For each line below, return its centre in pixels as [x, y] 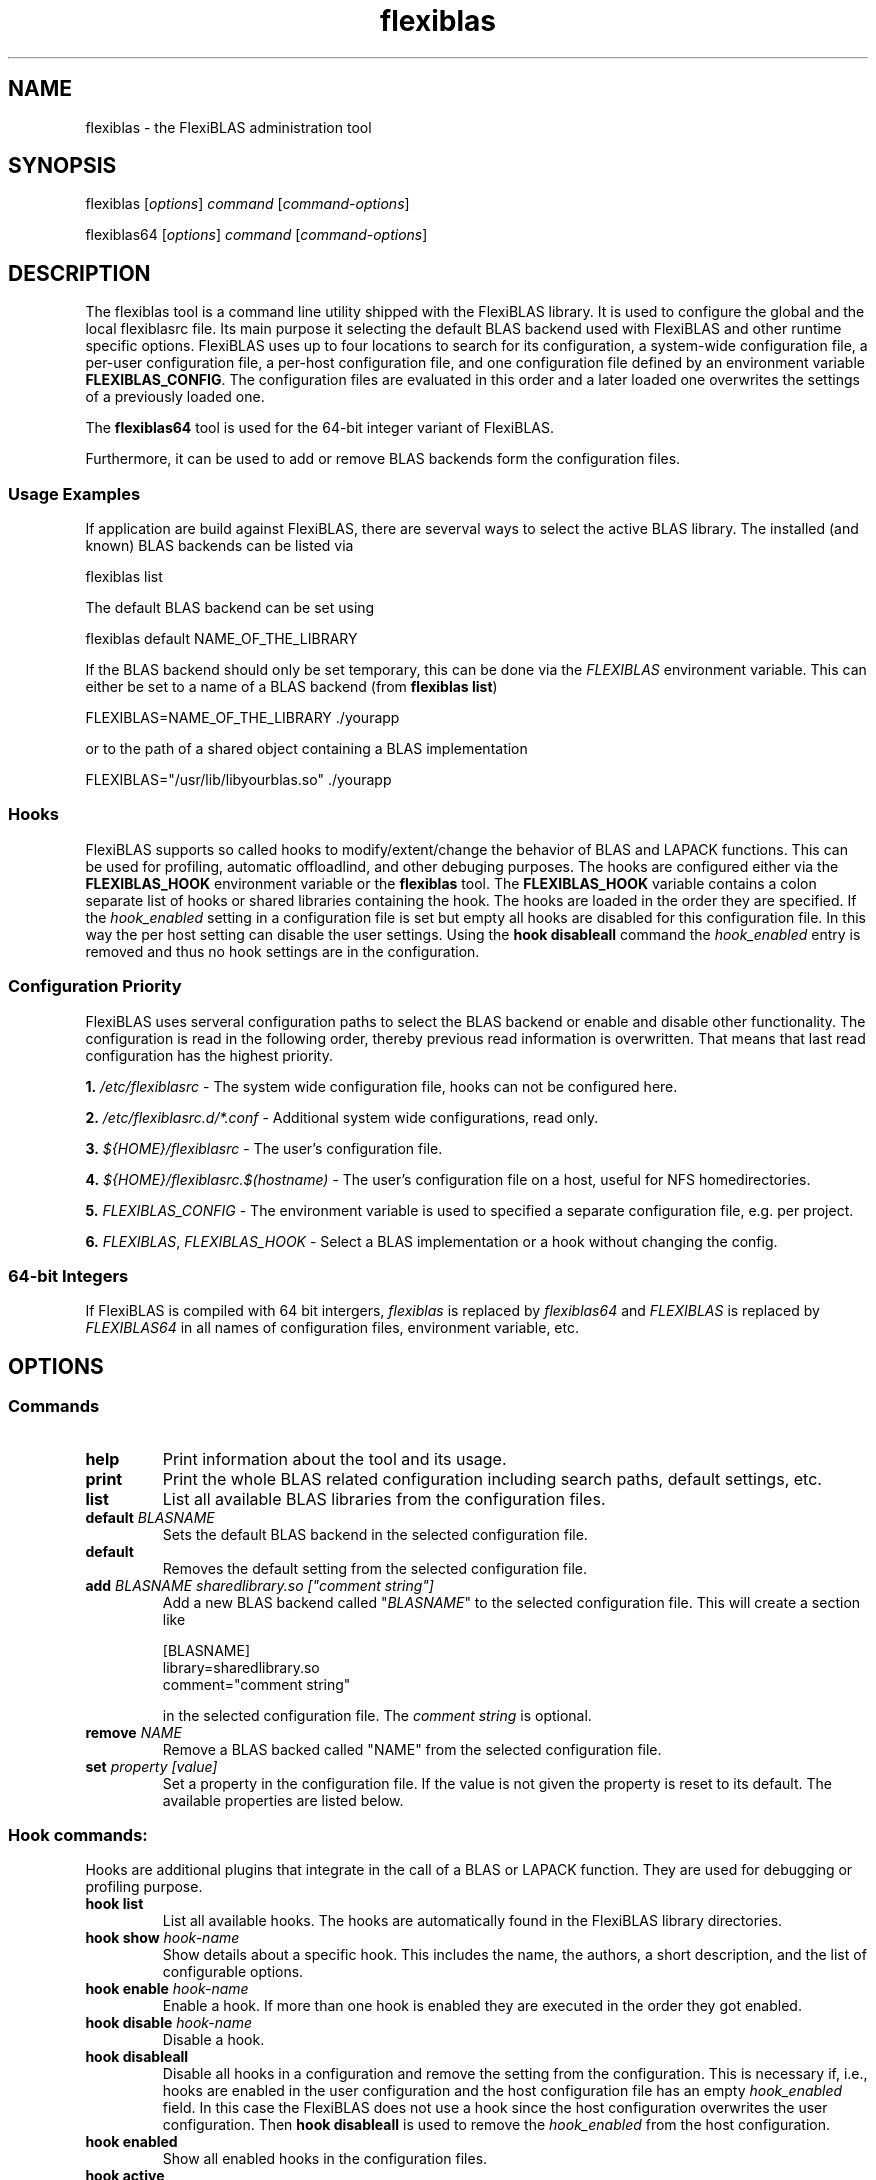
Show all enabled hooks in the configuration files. [325, 2159]
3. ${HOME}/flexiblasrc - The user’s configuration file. [264, 1148]
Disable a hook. [213, 2040]
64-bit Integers [68, 1275]
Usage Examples [74, 493]
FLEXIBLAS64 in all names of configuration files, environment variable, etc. [332, 1328]
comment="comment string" [256, 1684]
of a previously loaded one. [175, 397]
